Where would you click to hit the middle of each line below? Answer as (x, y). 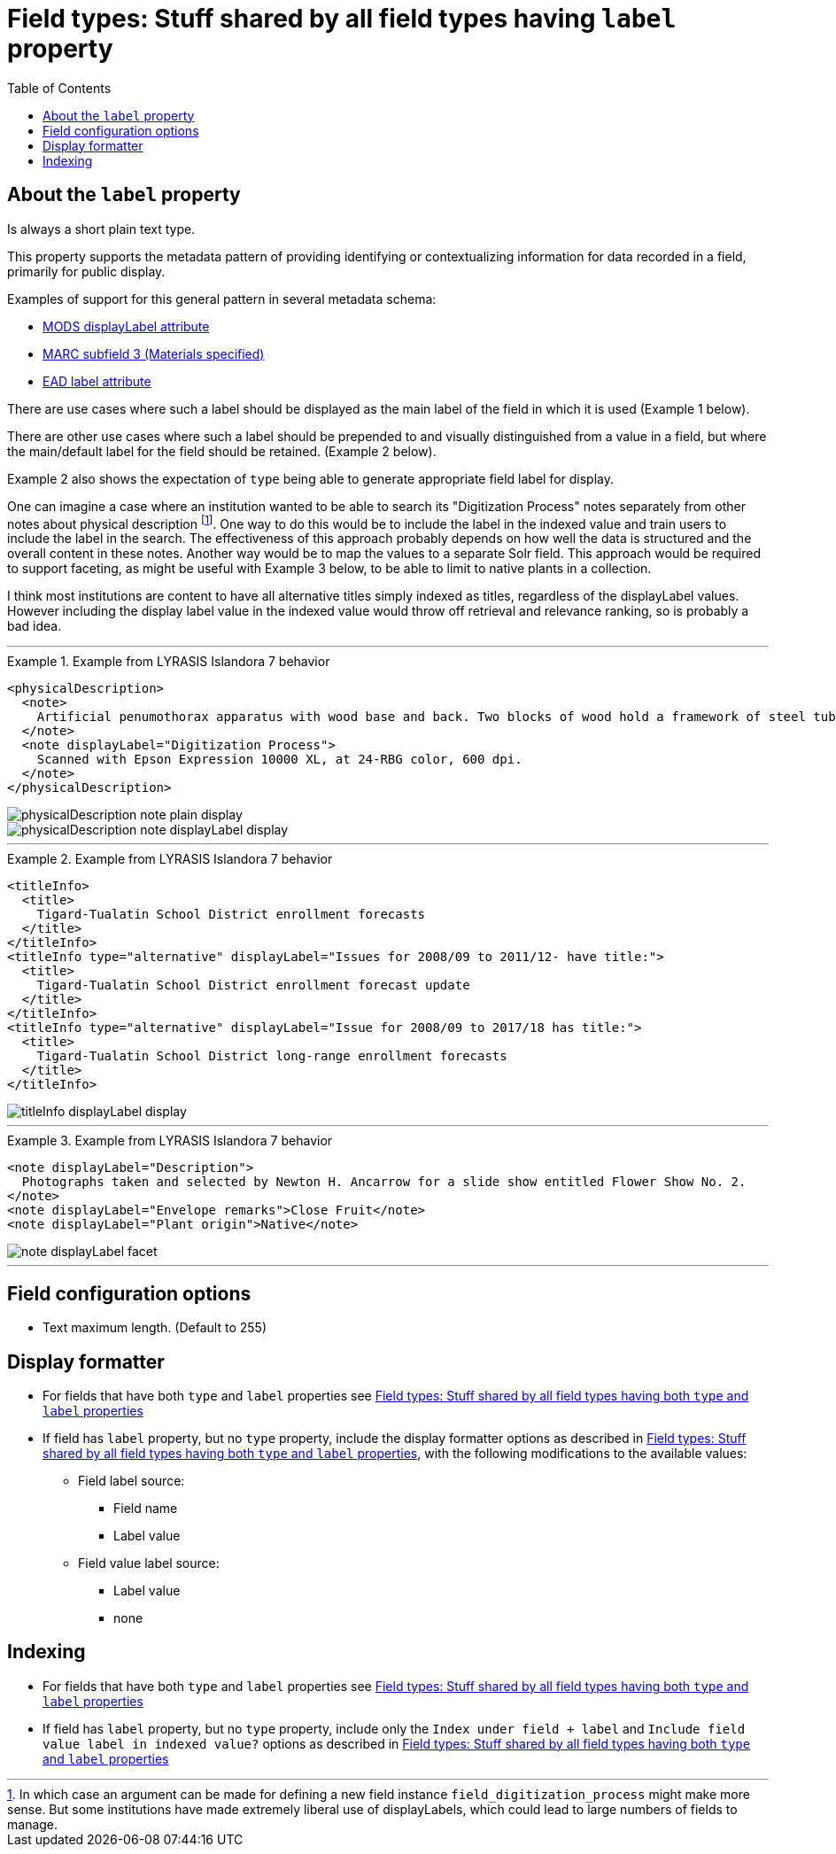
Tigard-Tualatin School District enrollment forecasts (231, 915)
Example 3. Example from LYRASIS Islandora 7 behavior (170, 1141)
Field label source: (132, 1480)
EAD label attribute (97, 381)
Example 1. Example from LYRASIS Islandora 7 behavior (169, 662)
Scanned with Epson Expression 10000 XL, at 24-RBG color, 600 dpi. (279, 760)
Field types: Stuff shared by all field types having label (342, 19)
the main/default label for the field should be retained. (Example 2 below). (222, 451)
